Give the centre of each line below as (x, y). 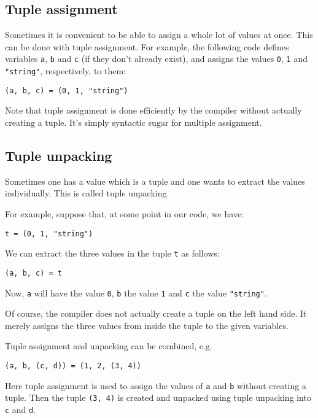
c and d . (21, 409)
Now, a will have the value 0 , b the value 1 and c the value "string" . (136, 292)
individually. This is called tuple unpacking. (87, 193)
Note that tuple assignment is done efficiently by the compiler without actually (153, 110)
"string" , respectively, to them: (66, 71)
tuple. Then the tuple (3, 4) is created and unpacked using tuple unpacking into (158, 397)
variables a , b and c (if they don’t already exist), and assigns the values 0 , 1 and (156, 59)
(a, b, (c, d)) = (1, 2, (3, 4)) (73, 366)
